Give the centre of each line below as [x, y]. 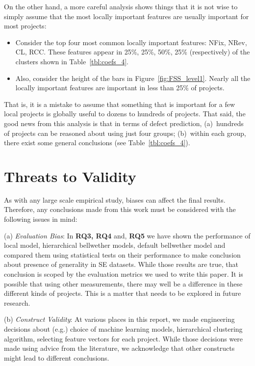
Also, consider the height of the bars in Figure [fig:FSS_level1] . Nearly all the [133, 78]
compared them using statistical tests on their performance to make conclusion [122, 254]
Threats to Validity [70, 176]
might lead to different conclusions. [57, 357]
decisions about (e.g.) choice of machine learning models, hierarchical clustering [123, 328]
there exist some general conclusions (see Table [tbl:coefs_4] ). [97, 143]
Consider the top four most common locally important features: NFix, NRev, [131, 42]
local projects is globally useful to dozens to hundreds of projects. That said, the [125, 114]
